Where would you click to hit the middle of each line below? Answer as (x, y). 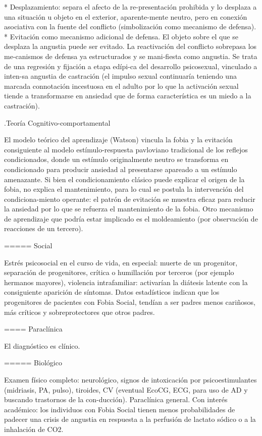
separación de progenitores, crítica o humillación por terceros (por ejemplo (119, 272)
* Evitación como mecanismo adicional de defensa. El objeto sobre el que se (121, 36)
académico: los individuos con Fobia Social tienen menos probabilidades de (120, 409)
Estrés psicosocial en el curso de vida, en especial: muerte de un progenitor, (121, 262)
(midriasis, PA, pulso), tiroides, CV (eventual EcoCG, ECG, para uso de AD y (126, 389)
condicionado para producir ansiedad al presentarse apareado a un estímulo (121, 169)
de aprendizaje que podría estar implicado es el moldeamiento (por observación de (131, 218)
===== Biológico (33, 363)
